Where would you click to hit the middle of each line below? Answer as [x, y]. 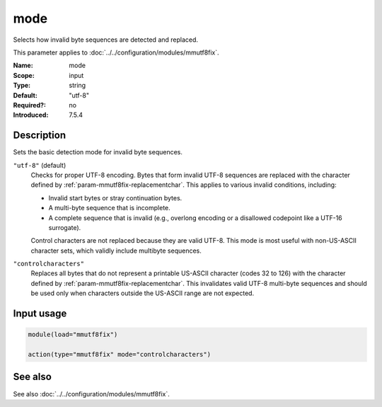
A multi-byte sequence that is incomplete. [110, 208]
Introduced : [31, 115]
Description [40, 136]
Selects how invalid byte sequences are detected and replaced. [105, 40]
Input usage [40, 314]
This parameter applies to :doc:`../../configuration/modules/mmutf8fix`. [116, 52]
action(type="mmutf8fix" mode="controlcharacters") [120, 355]
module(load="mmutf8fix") [73, 335]
